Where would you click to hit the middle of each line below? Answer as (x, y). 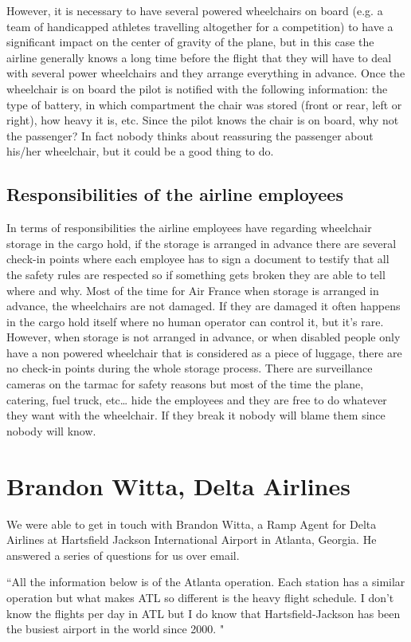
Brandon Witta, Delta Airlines (178, 485)
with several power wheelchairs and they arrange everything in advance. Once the (206, 73)
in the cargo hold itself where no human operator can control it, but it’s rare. (195, 321)
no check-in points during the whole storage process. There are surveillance (190, 368)
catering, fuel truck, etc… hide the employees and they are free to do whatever (197, 399)
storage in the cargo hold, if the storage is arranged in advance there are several (202, 243)
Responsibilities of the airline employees (175, 194)
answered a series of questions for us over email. (123, 555)
